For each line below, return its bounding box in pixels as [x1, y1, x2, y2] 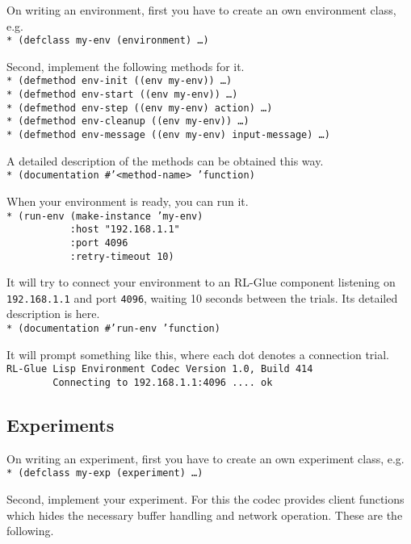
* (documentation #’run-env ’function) [6, 323, 220, 335]
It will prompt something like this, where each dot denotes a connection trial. [6, 345, 389, 362]
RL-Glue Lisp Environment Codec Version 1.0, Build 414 [6, 363, 313, 375]
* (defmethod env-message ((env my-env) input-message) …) [6, 129, 330, 141]
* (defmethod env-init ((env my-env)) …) [6, 75, 233, 87]
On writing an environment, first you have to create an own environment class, [6, 2, 396, 18]
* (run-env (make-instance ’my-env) [6, 210, 203, 222]
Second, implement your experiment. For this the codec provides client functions [6, 491, 405, 508]
